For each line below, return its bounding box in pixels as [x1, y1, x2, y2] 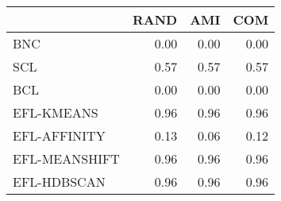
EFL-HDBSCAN [13, 172, 106, 191]
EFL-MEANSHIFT [13, 149, 120, 168]
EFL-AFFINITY [13, 126, 106, 145]
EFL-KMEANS [13, 103, 98, 122]
